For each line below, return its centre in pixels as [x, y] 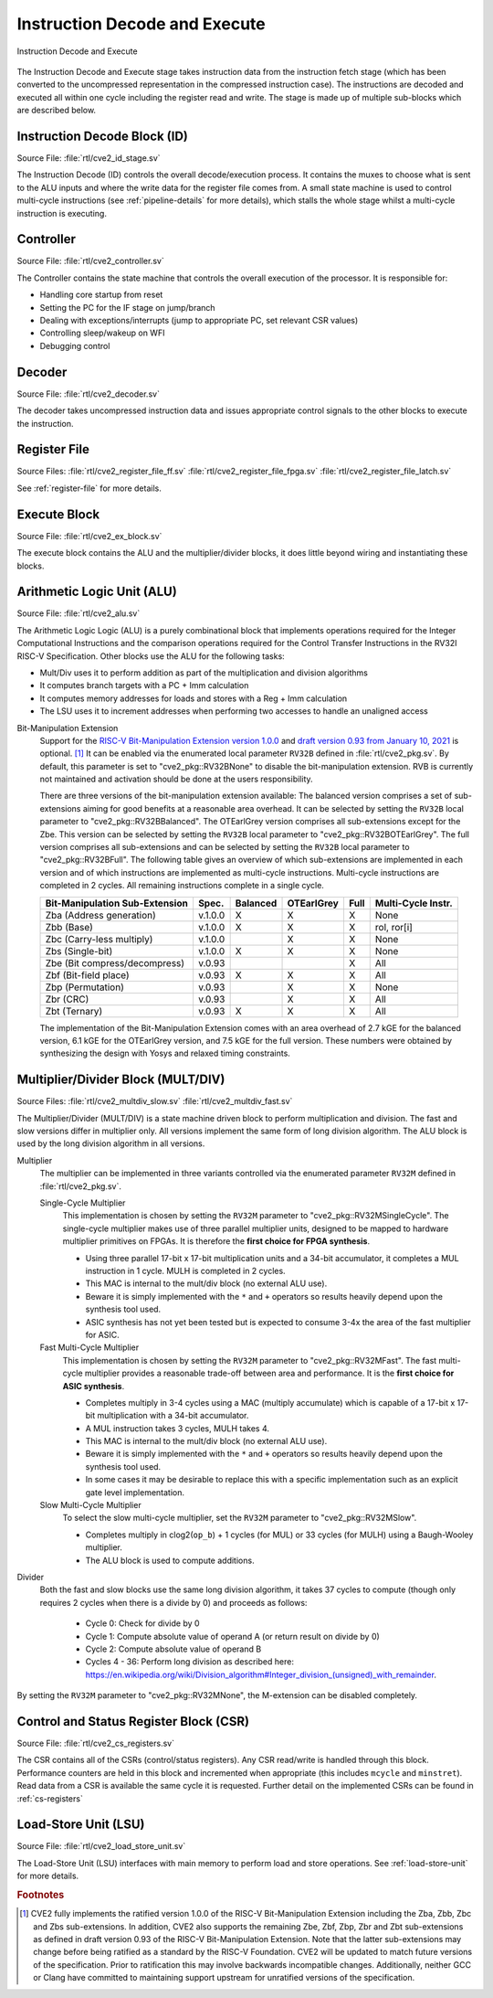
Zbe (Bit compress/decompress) [115, 962]
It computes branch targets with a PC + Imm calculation [144, 685]
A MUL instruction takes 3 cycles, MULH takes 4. [177, 1428]
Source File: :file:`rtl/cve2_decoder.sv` [88, 394]
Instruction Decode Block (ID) [103, 136]
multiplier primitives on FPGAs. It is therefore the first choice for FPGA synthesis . [216, 1241]
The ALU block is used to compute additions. [170, 1560]
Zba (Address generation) [101, 915]
